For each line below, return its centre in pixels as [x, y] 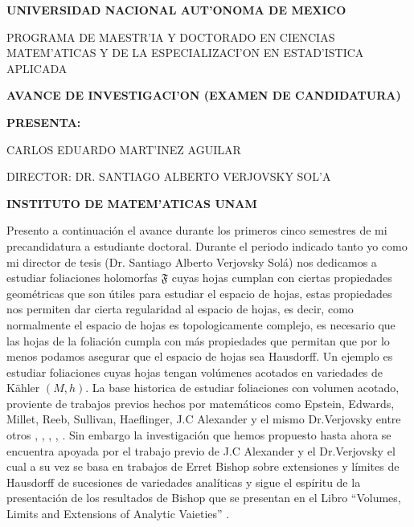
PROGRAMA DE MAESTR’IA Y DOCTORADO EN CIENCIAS [171, 37]
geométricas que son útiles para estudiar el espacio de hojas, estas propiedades [199, 293]
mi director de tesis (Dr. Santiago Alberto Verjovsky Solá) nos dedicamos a [192, 261]
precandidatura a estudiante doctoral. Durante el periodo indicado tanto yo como [207, 245]
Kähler [23, 388]
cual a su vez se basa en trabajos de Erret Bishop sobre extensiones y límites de [203, 466]
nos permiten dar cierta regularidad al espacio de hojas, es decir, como [180, 309]
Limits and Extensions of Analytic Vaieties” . [118, 514]
